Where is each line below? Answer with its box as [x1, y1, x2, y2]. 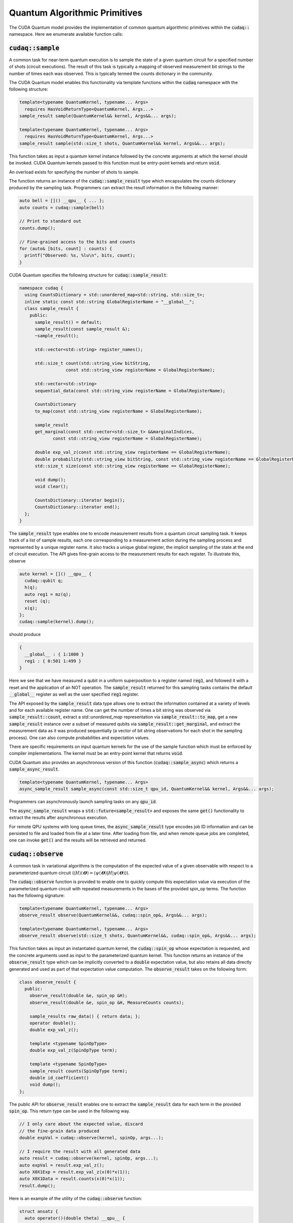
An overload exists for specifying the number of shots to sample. [9, 169, 140, 175]
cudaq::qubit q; [24, 578, 63, 583]
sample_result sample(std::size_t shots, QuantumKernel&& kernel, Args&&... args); [19, 140, 226, 146]
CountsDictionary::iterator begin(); [35, 497, 126, 503]
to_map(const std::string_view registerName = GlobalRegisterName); [35, 408, 203, 414]
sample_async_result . [9, 766, 60, 772]
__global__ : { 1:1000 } [24, 651, 84, 657]
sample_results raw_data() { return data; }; [29, 1013, 141, 1019]
